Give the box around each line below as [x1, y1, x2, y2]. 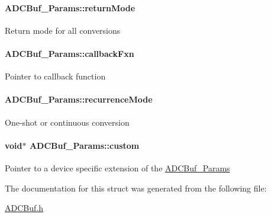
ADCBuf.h [5, 202, 43, 214]
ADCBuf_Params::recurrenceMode [5, 93, 153, 106]
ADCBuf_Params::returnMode [5, 1, 135, 14]
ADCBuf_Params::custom [29, 139, 140, 151]
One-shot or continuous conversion [5, 116, 130, 128]
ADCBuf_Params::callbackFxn [5, 47, 134, 59]
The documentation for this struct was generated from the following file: [5, 181, 267, 194]
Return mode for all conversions [5, 24, 121, 36]
